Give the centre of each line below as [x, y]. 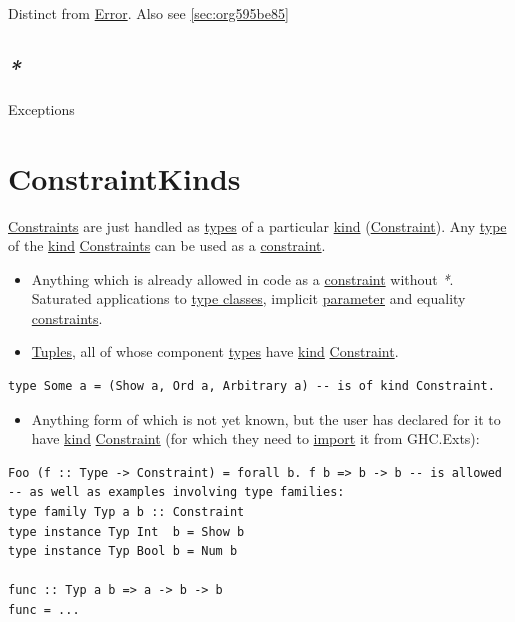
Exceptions [41, 108]
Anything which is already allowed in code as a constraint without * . [242, 278]
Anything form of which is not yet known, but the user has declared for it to [266, 418]
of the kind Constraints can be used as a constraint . [167, 245]
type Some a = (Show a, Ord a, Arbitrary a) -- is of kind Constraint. [251, 386]
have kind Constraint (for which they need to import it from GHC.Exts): [255, 438]
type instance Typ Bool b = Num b [123, 551]
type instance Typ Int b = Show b [126, 531]
